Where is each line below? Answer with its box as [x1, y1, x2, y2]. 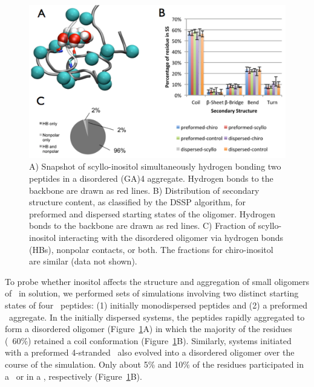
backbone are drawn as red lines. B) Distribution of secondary [29, 184, 260, 196]
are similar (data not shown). [29, 255, 137, 267]
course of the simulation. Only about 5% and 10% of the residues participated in [5, 357, 304, 370]
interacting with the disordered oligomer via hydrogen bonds [59, 231, 284, 243]
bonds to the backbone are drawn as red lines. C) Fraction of [29, 219, 255, 232]
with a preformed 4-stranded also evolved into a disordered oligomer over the [5, 346, 295, 359]
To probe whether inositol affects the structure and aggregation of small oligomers [5, 275, 310, 287]
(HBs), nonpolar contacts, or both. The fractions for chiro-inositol [29, 243, 273, 255]
